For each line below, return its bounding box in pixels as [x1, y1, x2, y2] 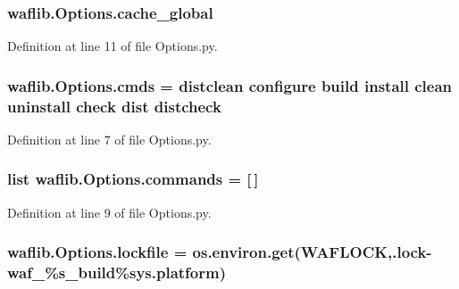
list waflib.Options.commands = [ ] [7, 168, 259, 190]
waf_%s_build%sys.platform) [7, 261, 226, 284]
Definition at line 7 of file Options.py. [7, 129, 212, 148]
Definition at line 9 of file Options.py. [7, 202, 212, 221]
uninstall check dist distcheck [7, 95, 221, 117]
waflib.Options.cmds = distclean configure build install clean [7, 74, 453, 96]
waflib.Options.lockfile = [7, 241, 188, 263]
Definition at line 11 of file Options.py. [7, 37, 218, 55]
